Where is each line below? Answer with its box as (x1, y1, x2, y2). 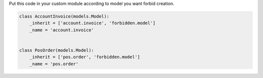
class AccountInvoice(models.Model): (19, 14, 110, 19)
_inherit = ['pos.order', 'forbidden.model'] (29, 54, 140, 60)
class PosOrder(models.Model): (19, 47, 94, 53)
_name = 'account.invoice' (29, 27, 94, 32)
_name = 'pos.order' (29, 61, 79, 66)
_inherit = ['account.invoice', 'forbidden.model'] (29, 20, 156, 26)
